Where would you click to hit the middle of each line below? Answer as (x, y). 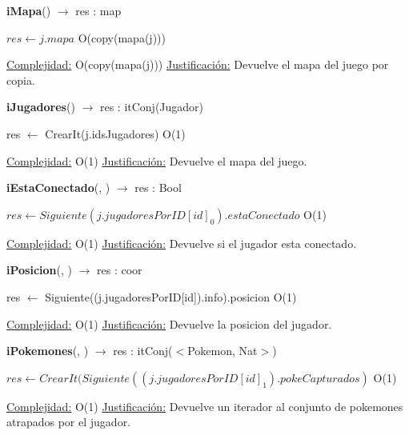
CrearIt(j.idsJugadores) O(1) (115, 133)
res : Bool (158, 188)
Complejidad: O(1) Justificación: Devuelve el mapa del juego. (157, 160)
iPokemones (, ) (48, 351)
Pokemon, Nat (223, 351)
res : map (98, 10)
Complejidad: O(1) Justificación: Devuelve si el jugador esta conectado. (182, 243)
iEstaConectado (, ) (58, 188)
